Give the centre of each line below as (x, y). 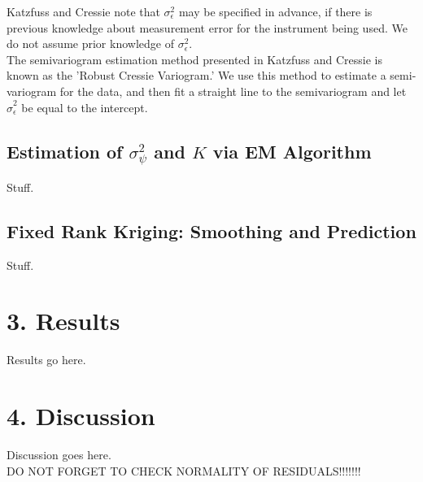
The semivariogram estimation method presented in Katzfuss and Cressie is (194, 59)
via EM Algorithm (292, 151)
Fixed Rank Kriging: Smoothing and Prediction (211, 230)
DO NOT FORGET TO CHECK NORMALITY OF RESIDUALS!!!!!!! (184, 470)
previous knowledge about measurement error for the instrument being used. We (207, 27)
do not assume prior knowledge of (90, 43)
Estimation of (65, 151)
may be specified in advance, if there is (275, 11)
